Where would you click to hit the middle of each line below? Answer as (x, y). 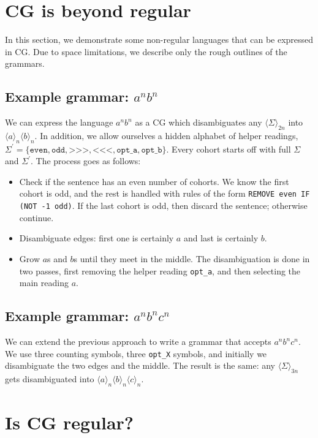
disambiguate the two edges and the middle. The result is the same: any (140, 365)
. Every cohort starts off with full (229, 149)
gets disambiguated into (50, 379)
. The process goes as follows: (85, 161)
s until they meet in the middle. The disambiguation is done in (192, 258)
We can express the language (59, 122)
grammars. (25, 63)
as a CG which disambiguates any (199, 122)
